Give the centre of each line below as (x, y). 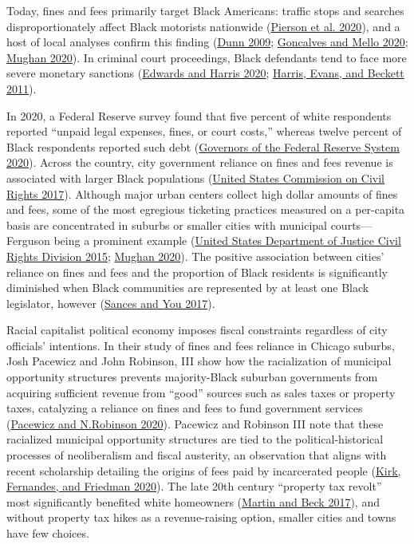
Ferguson (28, 240)
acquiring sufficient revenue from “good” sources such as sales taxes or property (201, 392)
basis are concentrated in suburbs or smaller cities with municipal (167, 225)
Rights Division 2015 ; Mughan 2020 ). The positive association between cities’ (195, 256)
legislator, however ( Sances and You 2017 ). (111, 303)
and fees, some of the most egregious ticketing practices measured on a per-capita (206, 209)
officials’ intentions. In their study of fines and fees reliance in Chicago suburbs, (201, 345)
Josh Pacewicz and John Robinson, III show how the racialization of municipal (199, 361)
